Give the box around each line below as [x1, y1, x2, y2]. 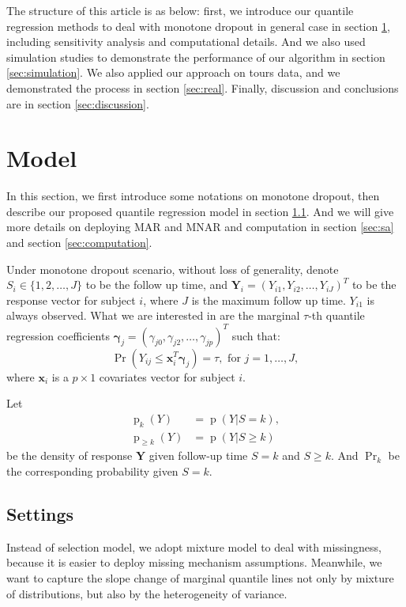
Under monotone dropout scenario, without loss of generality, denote [6, 260, 339, 277]
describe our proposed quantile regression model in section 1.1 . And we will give [6, 203, 394, 219]
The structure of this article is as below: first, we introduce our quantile [6, 2, 354, 18]
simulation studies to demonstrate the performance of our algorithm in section [6, 48, 385, 65]
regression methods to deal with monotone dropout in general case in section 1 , [6, 17, 390, 34]
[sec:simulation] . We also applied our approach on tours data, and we [6, 64, 340, 81]
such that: [231, 327, 280, 343]
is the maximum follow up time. [191, 291, 346, 308]
